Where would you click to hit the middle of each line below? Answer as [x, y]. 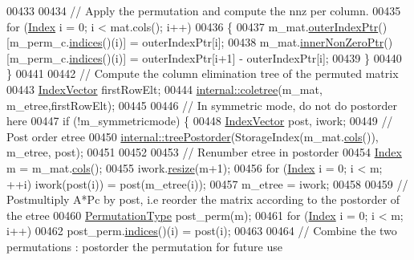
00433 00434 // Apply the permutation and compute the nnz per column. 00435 [204, 10]
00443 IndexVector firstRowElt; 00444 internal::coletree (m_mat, [164, 89]
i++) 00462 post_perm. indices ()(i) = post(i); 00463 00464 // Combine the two [202, 231]
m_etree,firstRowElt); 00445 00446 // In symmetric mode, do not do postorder [202, 105]
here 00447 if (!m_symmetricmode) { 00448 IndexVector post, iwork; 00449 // [200, 121]
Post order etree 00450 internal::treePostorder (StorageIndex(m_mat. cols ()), [193, 136]
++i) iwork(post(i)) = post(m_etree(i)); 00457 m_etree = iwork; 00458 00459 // [207, 183]
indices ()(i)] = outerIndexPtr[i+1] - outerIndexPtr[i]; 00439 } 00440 [235, 57]
